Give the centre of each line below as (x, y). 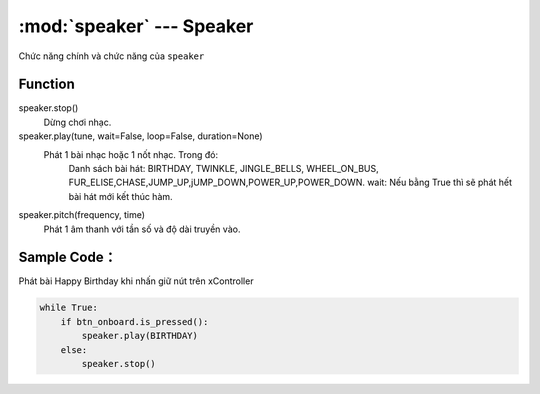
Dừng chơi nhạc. (77, 122)
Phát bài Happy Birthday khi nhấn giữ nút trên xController (136, 281)
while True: (69, 308)
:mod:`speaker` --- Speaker (136, 26)
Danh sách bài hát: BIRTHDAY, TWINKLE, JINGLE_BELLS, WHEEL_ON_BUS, (223, 169)
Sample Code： (67, 257)
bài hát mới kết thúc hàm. (121, 196)
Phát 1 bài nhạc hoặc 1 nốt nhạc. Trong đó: (131, 154)
